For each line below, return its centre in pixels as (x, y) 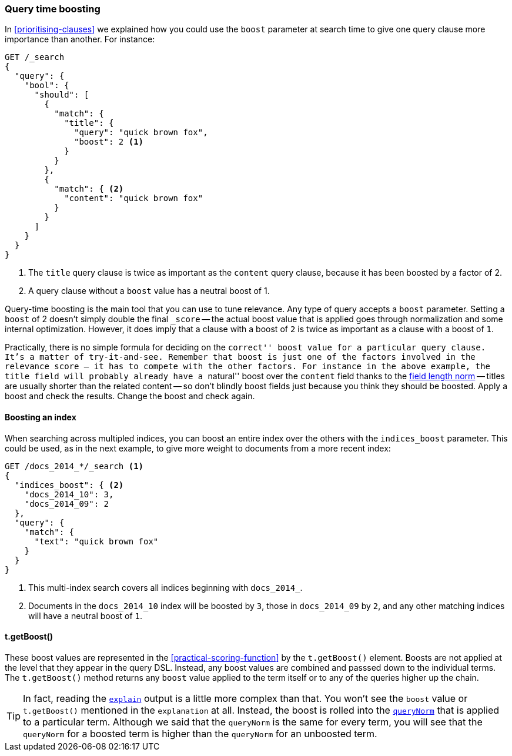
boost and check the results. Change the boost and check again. (130, 396)
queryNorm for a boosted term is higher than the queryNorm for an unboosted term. (200, 733)
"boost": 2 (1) (109, 142)
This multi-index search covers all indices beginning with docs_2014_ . (165, 587)
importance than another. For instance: (80, 39)
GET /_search (35, 57)
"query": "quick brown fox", (141, 133)
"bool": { (47, 86)
